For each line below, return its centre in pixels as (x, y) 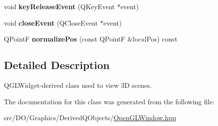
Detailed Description (57, 65)
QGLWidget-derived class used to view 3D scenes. (78, 85)
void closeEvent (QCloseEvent (51, 22)
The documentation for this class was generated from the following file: (109, 101)
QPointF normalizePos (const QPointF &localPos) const (91, 39)
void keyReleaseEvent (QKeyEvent (59, 6)
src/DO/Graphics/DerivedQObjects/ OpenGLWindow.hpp (90, 118)
